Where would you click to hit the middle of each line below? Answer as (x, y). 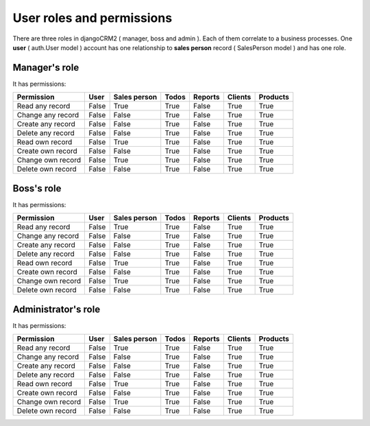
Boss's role (37, 188)
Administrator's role (57, 309)
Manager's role (46, 68)
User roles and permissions (92, 18)
